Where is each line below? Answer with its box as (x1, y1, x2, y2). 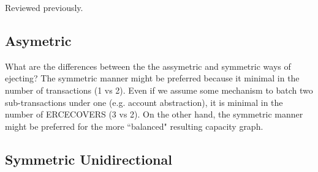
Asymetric (5, 31, 72, 50)
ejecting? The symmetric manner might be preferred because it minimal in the (5, 72, 300, 84)
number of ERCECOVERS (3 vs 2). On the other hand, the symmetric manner (5, 108, 303, 121)
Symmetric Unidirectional (5, 149, 172, 168)
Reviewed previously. (5, 1, 83, 13)
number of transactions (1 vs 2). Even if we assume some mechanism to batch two (5, 83, 313, 96)
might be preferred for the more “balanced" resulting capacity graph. (5, 119, 263, 132)
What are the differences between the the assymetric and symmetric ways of (5, 59, 291, 72)
